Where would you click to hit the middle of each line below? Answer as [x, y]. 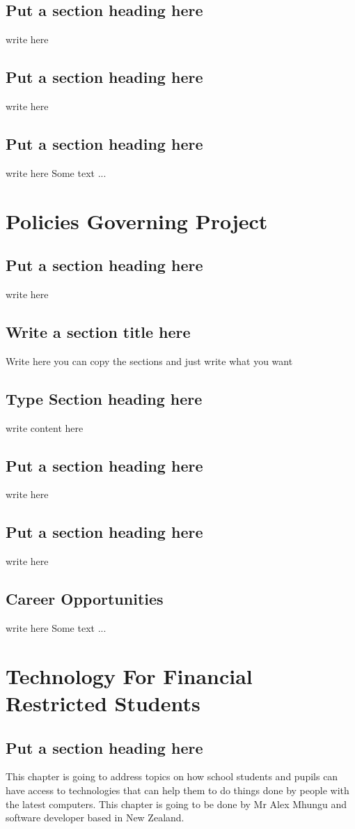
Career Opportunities [85, 599]
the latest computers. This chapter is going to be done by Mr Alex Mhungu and [176, 804]
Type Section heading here [104, 398]
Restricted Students [103, 703]
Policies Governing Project [137, 220]
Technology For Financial [129, 675]
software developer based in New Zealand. [95, 818]
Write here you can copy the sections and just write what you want [149, 361]
